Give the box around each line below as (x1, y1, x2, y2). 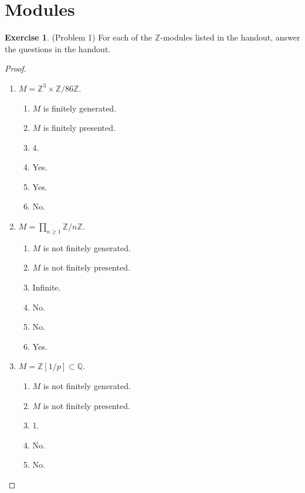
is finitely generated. (43, 102, 117, 114)
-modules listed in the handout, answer (160, 31, 300, 43)
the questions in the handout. (5, 42, 111, 55)
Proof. (5, 62, 26, 75)
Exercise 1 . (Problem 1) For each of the (5, 31, 152, 43)
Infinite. (32, 281, 61, 293)
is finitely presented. (43, 121, 116, 134)
